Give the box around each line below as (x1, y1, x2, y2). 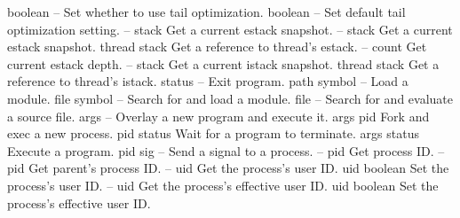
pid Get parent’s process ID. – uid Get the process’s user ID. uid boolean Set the (7, 159, 449, 177)
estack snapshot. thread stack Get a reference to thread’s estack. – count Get (7, 37, 427, 56)
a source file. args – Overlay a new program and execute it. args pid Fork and (7, 106, 430, 125)
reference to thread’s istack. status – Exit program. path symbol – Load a (7, 72, 408, 90)
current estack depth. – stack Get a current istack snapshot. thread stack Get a (7, 54, 440, 73)
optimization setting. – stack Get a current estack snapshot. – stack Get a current (7, 19, 453, 38)
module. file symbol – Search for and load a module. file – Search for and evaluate (7, 89, 454, 107)
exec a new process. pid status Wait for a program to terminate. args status (7, 124, 419, 143)
